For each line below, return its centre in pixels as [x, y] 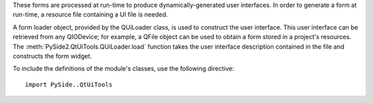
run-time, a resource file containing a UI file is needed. [90, 14]
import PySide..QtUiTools [69, 84]
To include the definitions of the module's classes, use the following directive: [123, 69]
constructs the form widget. [52, 56]
